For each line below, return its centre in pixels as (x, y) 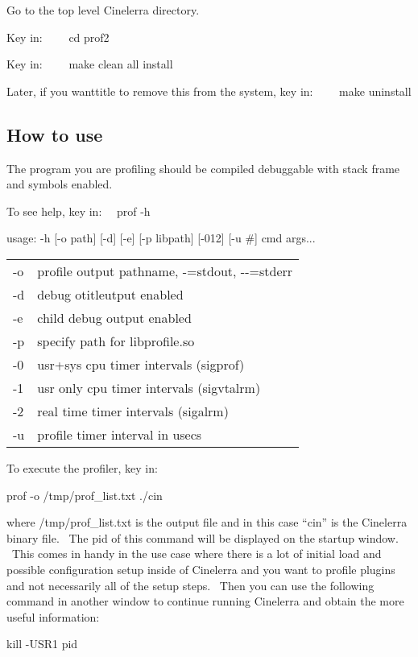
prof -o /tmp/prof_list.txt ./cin (85, 495)
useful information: (53, 616)
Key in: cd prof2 (58, 37)
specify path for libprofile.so (116, 341)
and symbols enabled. (60, 184)
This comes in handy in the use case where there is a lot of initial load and (197, 554)
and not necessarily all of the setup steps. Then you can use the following (190, 585)
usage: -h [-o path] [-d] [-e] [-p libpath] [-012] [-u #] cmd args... (161, 238)
